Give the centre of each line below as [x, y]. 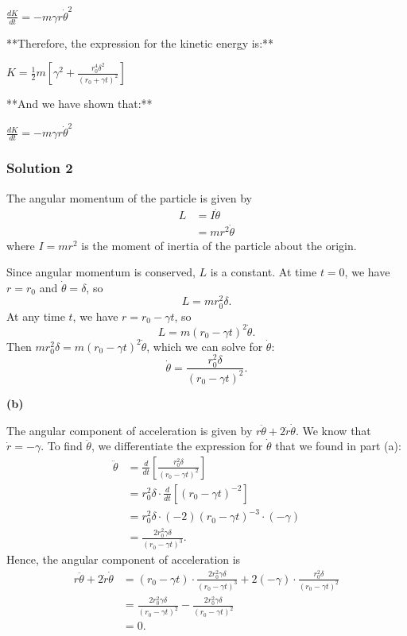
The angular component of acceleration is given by [130, 430]
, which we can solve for [205, 346]
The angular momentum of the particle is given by [129, 197]
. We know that [333, 430]
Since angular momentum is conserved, [101, 272]
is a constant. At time [264, 272]
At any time [36, 316]
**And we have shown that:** [79, 104]
